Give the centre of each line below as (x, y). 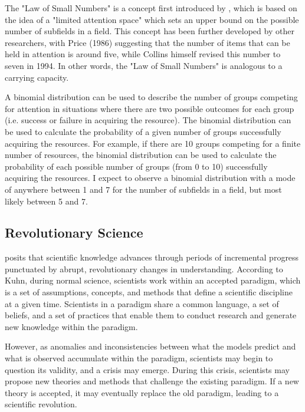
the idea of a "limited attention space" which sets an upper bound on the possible (152, 19)
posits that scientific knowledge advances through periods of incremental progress (152, 257)
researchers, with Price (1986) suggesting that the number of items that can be (147, 42)
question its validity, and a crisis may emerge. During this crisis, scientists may (147, 369)
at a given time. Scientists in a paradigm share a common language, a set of (142, 303)
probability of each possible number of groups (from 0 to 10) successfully (136, 166)
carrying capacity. (37, 77)
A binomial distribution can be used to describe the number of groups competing (151, 97)
